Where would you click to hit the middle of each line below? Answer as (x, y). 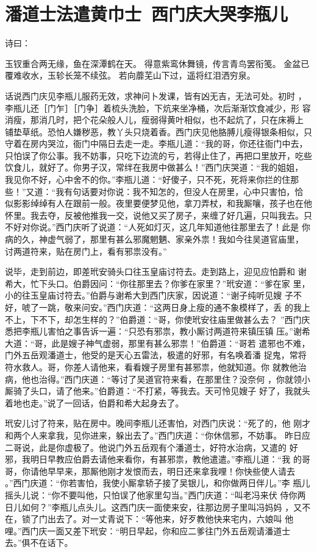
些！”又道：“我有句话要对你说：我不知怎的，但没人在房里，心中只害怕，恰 (154, 191)
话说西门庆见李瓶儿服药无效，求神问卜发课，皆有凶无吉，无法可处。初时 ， (156, 95)
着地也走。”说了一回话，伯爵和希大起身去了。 (94, 402)
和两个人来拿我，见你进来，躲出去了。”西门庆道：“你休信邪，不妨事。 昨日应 (158, 435)
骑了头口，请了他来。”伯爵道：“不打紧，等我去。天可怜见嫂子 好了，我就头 (162, 391)
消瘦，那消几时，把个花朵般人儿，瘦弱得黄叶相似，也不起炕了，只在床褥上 (154, 120)
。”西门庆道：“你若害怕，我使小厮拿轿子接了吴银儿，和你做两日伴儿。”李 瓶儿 (158, 483)
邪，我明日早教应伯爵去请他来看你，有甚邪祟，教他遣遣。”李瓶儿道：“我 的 (153, 459)
